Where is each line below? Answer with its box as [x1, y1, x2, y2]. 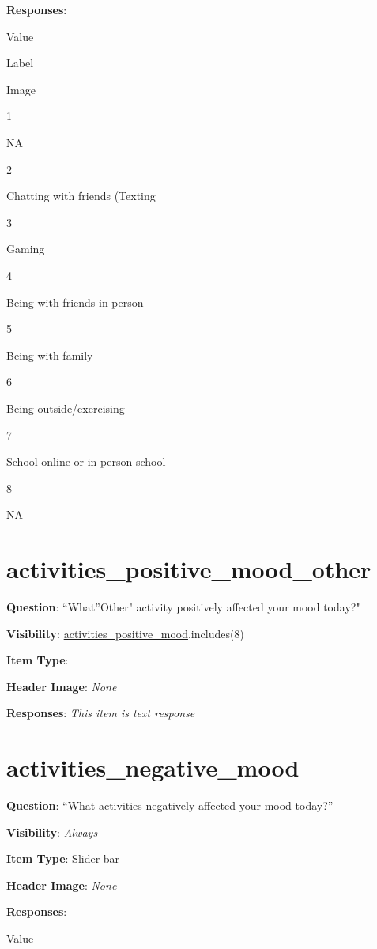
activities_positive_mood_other [6, 553, 371, 585]
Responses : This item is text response [6, 705, 195, 721]
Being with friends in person [6, 293, 144, 310]
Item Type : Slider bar [6, 850, 120, 867]
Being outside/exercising [6, 399, 125, 416]
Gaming [6, 240, 45, 257]
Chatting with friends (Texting [6, 187, 156, 204]
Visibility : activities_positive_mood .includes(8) [6, 625, 244, 641]
